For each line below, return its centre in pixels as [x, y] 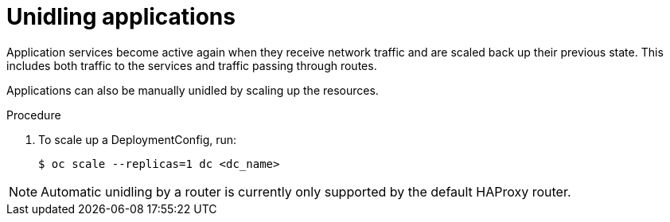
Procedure [34, 115]
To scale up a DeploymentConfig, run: [138, 139]
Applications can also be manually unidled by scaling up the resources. [193, 90]
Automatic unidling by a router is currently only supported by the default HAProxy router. [306, 191]
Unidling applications [121, 17]
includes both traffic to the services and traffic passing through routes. [192, 65]
